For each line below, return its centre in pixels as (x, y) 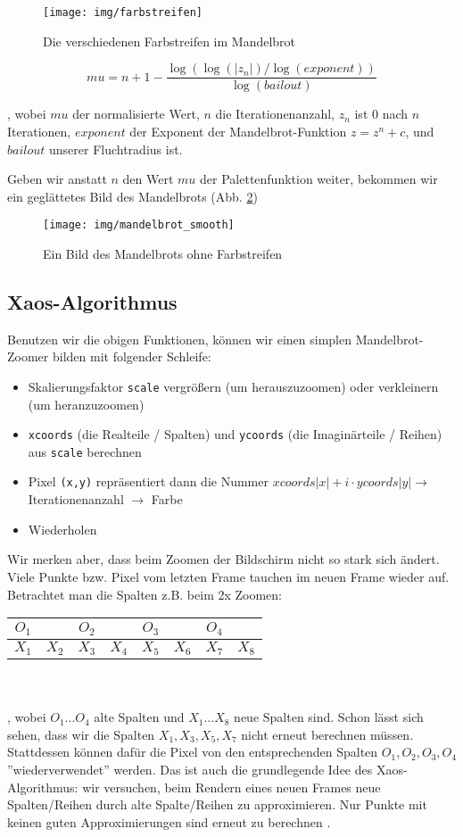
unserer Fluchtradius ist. (116, 149)
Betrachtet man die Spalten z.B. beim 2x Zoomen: (145, 594)
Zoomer (28, 356)
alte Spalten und (139, 717)
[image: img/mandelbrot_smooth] (139, 225)
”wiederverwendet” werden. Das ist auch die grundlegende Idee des (190, 769)
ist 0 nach (381, 114)
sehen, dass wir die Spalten (81, 734)
